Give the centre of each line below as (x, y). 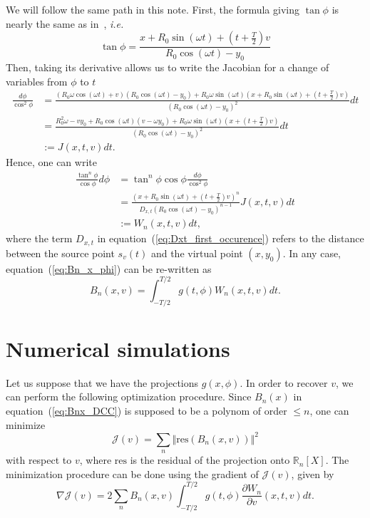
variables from (37, 81)
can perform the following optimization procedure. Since (129, 397)
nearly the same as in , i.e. (65, 23)
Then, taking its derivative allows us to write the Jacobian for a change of (168, 67)
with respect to (39, 460)
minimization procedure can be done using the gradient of (132, 473)
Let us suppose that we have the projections (102, 382)
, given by (313, 473)
